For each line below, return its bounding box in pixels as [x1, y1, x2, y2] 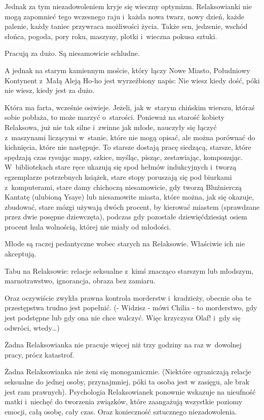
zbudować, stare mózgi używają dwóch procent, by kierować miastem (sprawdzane [5, 201, 260, 212]
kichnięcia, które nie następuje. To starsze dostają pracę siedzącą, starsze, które [5, 142, 251, 152]
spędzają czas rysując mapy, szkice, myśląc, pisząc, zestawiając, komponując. [5, 151, 243, 162]
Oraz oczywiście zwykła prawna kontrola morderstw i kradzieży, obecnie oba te [5, 292, 251, 303]
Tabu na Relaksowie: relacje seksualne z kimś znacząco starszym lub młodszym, [5, 265, 254, 276]
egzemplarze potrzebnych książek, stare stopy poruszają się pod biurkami [5, 171, 232, 182]
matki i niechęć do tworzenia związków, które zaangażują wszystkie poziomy [5, 396, 243, 407]
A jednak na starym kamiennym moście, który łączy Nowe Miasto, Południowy [5, 64, 250, 75]
